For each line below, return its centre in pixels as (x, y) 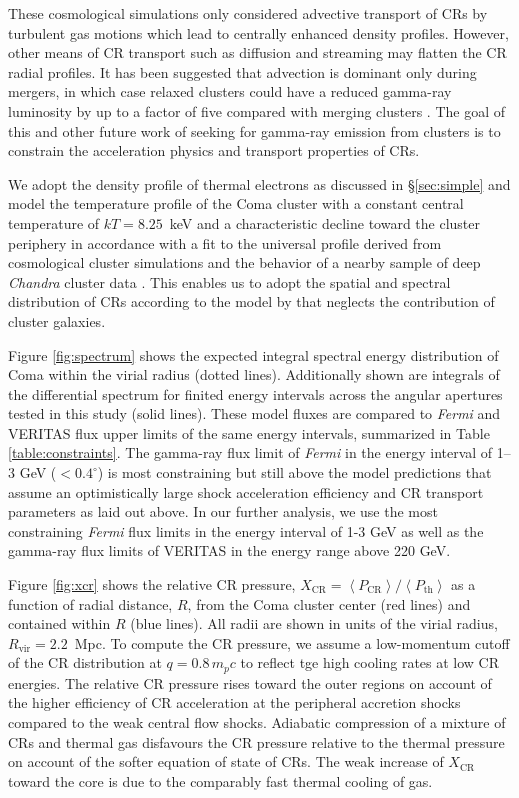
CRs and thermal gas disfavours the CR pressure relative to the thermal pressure (256, 741)
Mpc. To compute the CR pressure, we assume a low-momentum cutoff (292, 642)
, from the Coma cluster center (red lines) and (329, 603)
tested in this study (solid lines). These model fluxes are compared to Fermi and (254, 413)
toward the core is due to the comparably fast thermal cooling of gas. (220, 780)
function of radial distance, (90, 603)
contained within (59, 623)
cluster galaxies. (57, 320)
